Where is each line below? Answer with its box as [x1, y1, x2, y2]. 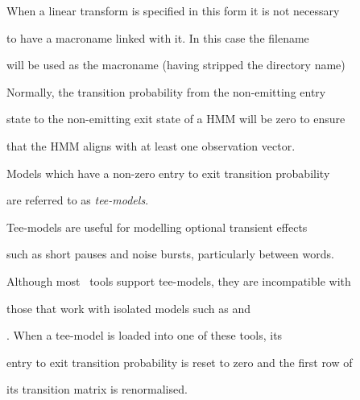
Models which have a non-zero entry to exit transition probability [6, 164, 330, 181]
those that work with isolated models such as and [6, 299, 250, 316]
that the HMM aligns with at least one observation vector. [6, 137, 296, 154]
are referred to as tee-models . [6, 192, 149, 208]
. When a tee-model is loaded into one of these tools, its [6, 327, 283, 344]
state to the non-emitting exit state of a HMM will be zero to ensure [6, 110, 346, 127]
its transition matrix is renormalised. [6, 381, 188, 398]
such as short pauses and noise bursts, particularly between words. [6, 245, 334, 262]
